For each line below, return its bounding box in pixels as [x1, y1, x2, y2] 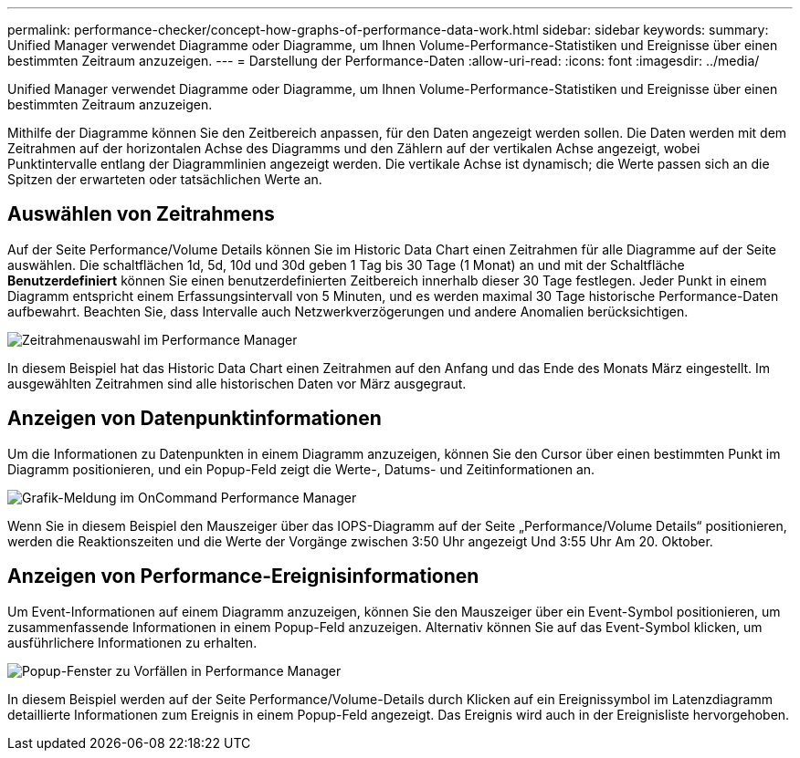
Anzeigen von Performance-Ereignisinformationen [7, 565, 479, 588]
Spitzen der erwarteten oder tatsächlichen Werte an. [7, 171, 322, 187]
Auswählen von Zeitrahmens [7, 202, 275, 226]
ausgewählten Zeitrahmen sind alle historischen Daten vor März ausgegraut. [7, 375, 467, 391]
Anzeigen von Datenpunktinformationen [7, 407, 382, 431]
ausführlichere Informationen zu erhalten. [7, 634, 258, 650]
